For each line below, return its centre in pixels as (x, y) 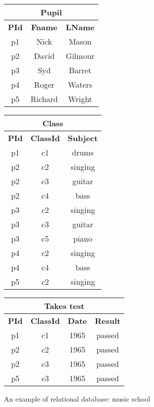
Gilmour (80, 56)
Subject (83, 138)
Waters (80, 84)
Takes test (64, 306)
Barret (80, 70)
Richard (44, 99)
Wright (80, 99)
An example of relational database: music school (77, 399)
